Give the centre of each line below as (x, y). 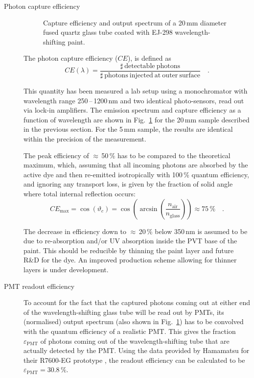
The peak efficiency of (56, 155)
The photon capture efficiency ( (71, 58)
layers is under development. (66, 269)
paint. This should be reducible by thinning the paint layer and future (129, 250)
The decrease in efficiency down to (75, 231)
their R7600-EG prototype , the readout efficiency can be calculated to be (134, 360)
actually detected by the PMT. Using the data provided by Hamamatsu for (137, 350)
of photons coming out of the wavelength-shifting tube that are (135, 341)
